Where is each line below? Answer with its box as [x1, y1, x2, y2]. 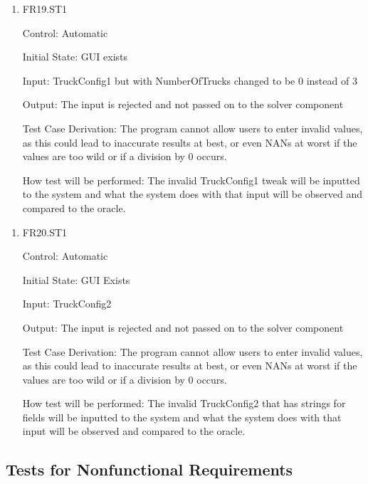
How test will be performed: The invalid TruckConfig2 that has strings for [22, 396, 346, 411]
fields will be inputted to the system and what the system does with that [22, 409, 342, 424]
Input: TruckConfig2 [22, 296, 112, 311]
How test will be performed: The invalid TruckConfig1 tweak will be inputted [22, 172, 360, 187]
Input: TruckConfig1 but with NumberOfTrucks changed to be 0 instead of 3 [22, 73, 357, 88]
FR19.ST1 [22, 1, 68, 16]
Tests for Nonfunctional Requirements [6, 458, 293, 480]
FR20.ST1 [22, 224, 68, 239]
